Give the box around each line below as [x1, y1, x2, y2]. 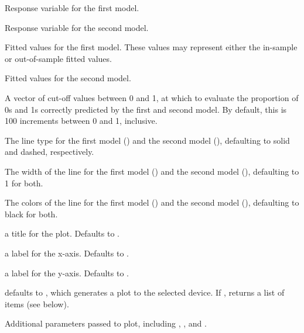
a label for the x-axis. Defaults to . [5, 247, 129, 259]
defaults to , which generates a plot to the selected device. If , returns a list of [5, 286, 285, 299]
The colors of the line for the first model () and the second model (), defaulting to [5, 196, 299, 209]
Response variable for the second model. [5, 21, 149, 33]
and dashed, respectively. [5, 145, 94, 158]
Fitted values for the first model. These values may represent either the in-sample [5, 41, 298, 53]
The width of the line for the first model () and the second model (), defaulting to [5, 165, 299, 177]
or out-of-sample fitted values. [5, 52, 112, 64]
